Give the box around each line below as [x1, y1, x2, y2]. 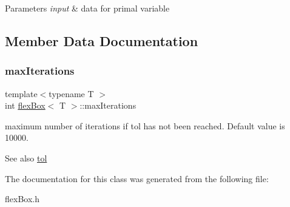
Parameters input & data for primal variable [5, 2, 170, 14]
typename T [49, 87, 94, 100]
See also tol [5, 151, 47, 164]
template [5, 87, 38, 100]
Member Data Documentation [5, 31, 198, 50]
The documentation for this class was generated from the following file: [5, 172, 269, 185]
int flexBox [5, 99, 46, 112]
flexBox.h [5, 192, 39, 205]
